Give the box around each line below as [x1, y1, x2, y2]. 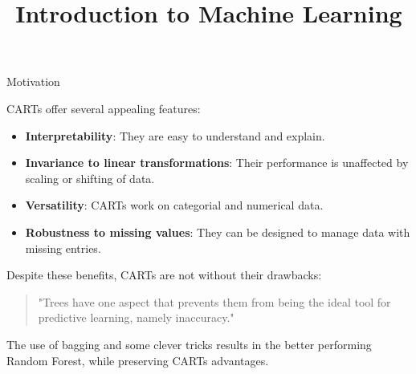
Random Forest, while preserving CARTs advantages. [6, 352, 269, 368]
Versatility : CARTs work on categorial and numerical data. [25, 197, 324, 213]
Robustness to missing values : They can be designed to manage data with [25, 223, 410, 240]
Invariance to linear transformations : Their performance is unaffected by [25, 154, 409, 171]
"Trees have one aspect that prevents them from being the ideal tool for [38, 293, 391, 310]
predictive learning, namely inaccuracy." [38, 309, 235, 326]
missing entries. [25, 239, 101, 256]
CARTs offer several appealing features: [6, 100, 201, 116]
